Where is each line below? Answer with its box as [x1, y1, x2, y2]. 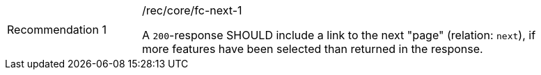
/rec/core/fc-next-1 [142, 3, 242, 17]
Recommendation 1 [7, 23, 107, 36]
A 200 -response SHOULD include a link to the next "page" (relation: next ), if [142, 28, 536, 42]
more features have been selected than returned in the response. [142, 42, 483, 56]
